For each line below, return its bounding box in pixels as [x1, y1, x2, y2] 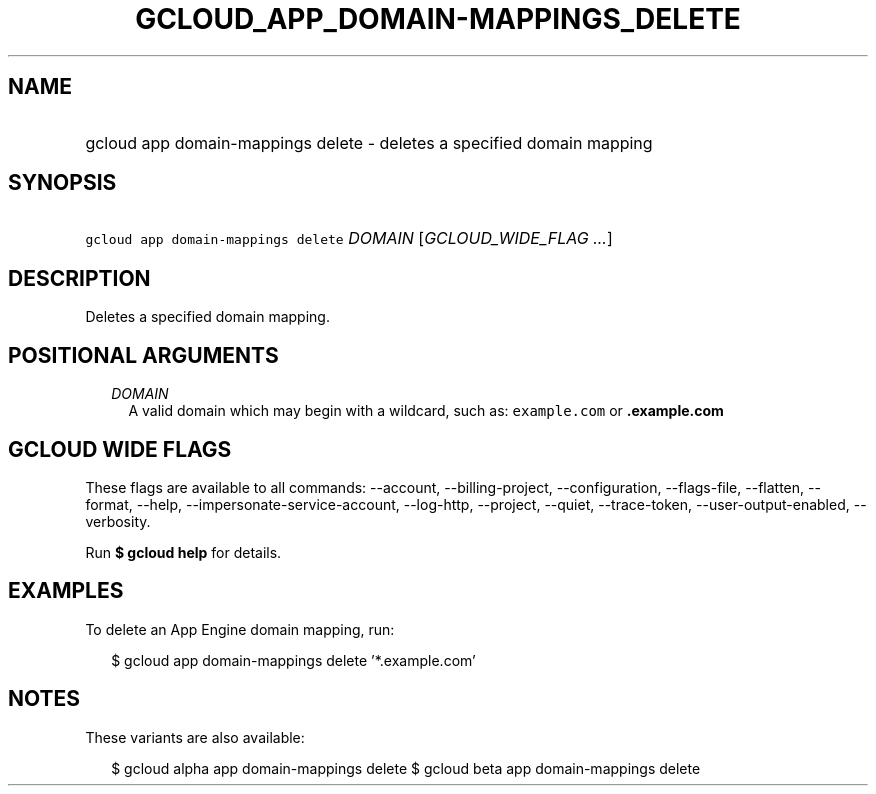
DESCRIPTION [8, 265, 151, 291]
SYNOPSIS [8, 170, 117, 196]
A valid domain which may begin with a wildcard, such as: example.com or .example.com [128, 402, 724, 420]
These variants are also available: [85, 728, 305, 746]
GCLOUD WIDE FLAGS [8, 436, 232, 462]
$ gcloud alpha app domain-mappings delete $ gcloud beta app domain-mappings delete [111, 759, 701, 777]
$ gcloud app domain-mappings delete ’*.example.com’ [111, 651, 476, 669]
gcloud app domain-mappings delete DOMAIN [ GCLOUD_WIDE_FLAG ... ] [85, 228, 613, 249]
